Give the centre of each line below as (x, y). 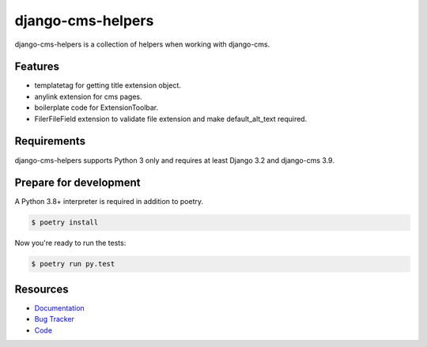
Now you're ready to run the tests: (70, 243)
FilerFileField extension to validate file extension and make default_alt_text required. (171, 119)
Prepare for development (77, 183)
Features (37, 67)
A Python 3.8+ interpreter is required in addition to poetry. (109, 202)
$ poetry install (65, 223)
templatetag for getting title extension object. (108, 85)
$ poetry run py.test (73, 264)
